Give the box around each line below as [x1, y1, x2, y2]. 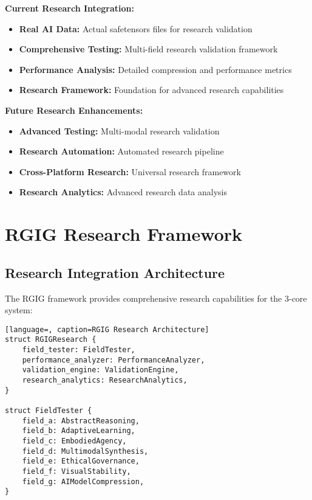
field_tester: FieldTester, [22, 345, 135, 355]
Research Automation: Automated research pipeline [19, 145, 224, 158]
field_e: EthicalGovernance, [22, 457, 140, 466]
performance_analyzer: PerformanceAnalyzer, [22, 355, 205, 364]
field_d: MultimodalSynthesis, [22, 446, 149, 456]
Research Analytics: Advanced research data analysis [19, 186, 227, 198]
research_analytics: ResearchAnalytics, [22, 375, 188, 384]
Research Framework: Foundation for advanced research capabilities [19, 83, 284, 96]
